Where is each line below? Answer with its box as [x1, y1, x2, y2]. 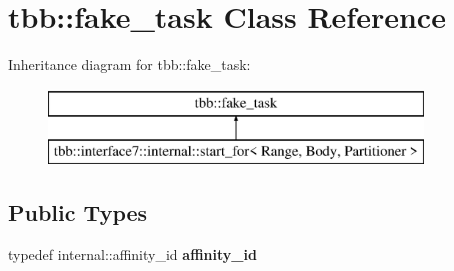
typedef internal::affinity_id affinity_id [8, 244, 257, 265]
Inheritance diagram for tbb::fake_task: [8, 54, 251, 75]
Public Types [8, 197, 148, 228]
